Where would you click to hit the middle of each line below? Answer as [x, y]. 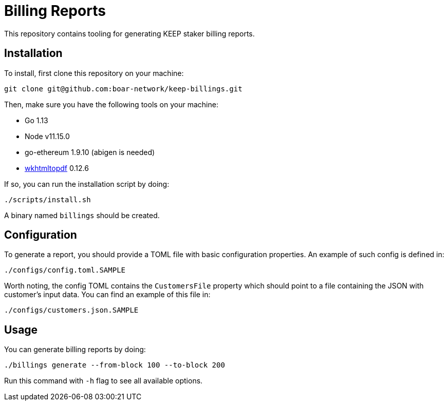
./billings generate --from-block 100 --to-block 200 [115, 365]
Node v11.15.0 [47, 136]
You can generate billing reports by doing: [75, 350]
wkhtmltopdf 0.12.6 [57, 168]
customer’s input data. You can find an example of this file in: [107, 295]
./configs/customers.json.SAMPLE [71, 310]
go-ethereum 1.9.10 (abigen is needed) [90, 152]
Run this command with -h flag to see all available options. [104, 381]
